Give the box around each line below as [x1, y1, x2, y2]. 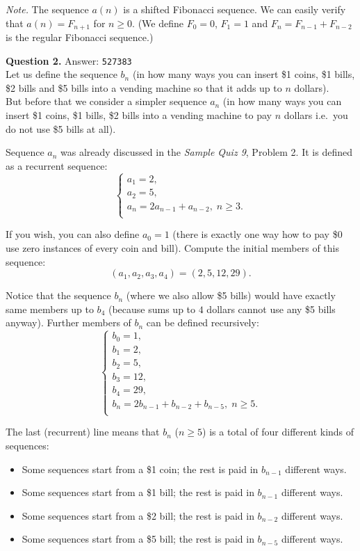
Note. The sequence [6, 2, 89, 16]
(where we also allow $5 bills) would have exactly [126, 288, 336, 303]
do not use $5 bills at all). [6, 121, 116, 136]
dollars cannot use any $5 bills [206, 301, 336, 316]
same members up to [6, 301, 94, 316]
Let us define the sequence [6, 67, 117, 81]
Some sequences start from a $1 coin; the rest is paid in [22, 461, 259, 476]
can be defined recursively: [146, 315, 259, 330]
